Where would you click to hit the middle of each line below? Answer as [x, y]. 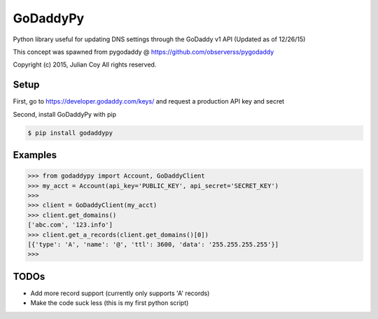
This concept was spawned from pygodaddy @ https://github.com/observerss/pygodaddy [143, 52]
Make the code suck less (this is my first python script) [110, 303]
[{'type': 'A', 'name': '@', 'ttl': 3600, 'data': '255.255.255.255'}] [153, 244]
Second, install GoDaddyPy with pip [65, 114]
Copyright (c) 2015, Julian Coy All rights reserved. [85, 65]
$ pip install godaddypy [70, 133]
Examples [35, 155]
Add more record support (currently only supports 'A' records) [120, 293]
